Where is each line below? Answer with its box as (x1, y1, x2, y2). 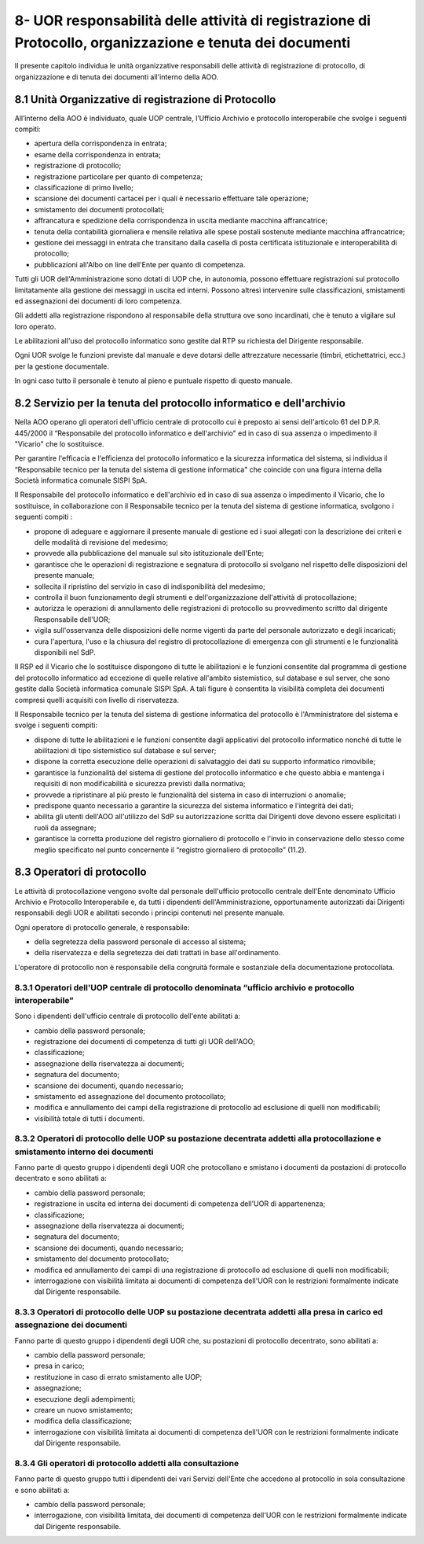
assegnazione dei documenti (14, 1319, 128, 1330)
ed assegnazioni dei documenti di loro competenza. (14, 296, 182, 306)
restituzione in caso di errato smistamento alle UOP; (34, 1372, 203, 1381)
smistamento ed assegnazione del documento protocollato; (34, 1091, 227, 1101)
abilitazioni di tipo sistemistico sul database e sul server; (34, 746, 217, 755)
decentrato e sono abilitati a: (14, 1174, 108, 1183)
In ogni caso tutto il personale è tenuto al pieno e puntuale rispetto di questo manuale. (14, 376, 293, 385)
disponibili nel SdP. (34, 647, 96, 656)
